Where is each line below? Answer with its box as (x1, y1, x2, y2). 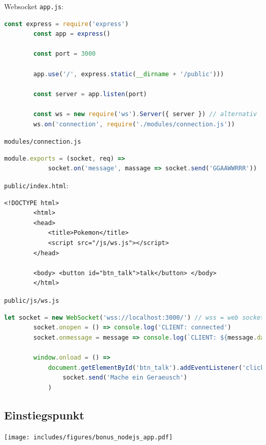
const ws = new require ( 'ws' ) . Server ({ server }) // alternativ (33, 110, 257, 118)
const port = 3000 (33, 50, 96, 58)
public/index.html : (4, 180, 69, 191)
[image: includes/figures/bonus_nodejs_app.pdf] (4, 433, 173, 441)
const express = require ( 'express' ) (4, 20, 129, 28)
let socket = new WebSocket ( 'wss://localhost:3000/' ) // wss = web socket (4, 314, 264, 321)
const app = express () (33, 30, 110, 38)
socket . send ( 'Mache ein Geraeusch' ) (62, 374, 187, 382)
